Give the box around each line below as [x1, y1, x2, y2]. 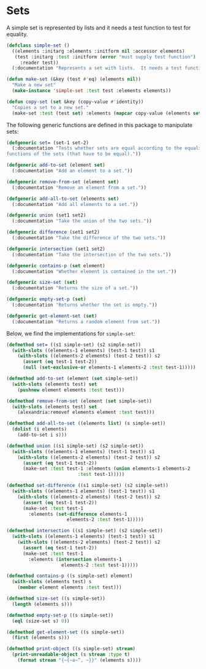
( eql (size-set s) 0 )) [12, 617, 70, 624]
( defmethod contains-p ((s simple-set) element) [6, 573, 133, 579]
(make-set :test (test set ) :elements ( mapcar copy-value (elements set [12, 110, 202, 117]
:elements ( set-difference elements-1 [28, 511, 128, 517]
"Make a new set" [12, 82, 56, 88]
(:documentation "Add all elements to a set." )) [12, 201, 139, 207]
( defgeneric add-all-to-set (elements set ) [6, 196, 120, 202]
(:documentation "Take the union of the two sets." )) [12, 218, 152, 224]
